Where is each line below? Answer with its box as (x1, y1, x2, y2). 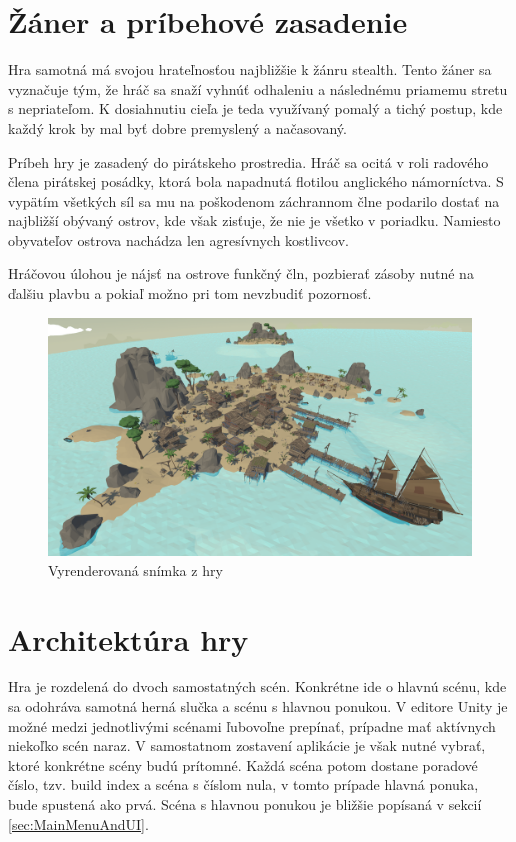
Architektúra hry (8, 618, 249, 659)
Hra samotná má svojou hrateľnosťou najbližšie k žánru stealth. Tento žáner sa (8, 59, 492, 80)
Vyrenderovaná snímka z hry (48, 559, 223, 580)
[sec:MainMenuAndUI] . (8, 813, 149, 834)
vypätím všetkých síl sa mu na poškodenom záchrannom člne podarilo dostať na (8, 190, 500, 211)
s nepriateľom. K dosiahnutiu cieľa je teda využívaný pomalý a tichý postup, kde (8, 98, 503, 119)
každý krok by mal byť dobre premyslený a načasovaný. (8, 117, 347, 138)
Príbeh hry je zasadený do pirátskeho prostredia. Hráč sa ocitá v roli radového (8, 151, 489, 172)
